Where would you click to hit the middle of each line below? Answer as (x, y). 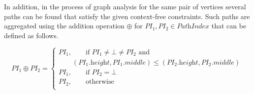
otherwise (100, 82)
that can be (229, 26)
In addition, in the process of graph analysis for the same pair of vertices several (125, 6)
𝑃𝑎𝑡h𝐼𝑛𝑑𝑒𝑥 (193, 27)
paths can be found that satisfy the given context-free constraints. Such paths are (127, 16)
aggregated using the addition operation (64, 26)
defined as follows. (31, 35)
